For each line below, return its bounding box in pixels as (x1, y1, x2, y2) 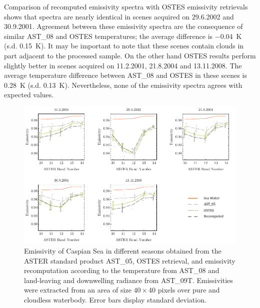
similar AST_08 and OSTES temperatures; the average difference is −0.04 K (4, 30, 242, 41)
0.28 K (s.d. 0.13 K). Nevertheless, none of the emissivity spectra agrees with (4, 79, 242, 90)
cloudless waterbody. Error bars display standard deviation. (24, 295, 206, 305)
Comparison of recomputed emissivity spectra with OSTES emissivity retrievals (4, 1, 248, 11)
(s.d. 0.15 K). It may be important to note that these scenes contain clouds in (4, 40, 244, 51)
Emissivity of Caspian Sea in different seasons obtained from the (24, 246, 221, 256)
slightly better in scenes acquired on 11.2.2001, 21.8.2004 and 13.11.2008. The (4, 60, 242, 70)
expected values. (4, 89, 54, 100)
